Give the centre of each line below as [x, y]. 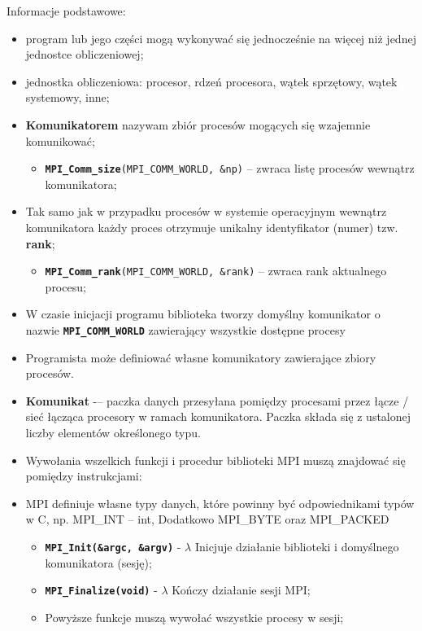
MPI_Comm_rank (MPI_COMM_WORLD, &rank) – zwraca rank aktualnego [216, 271]
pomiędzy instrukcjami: [84, 476]
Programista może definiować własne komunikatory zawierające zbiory [201, 357]
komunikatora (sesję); [98, 562]
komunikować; [60, 140]
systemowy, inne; [67, 97]
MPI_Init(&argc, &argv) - [113, 547]
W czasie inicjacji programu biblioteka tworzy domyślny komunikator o [203, 314]
